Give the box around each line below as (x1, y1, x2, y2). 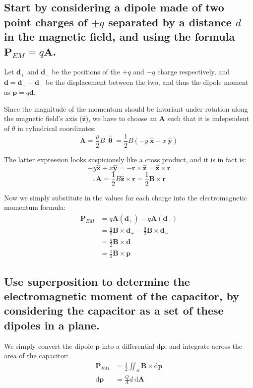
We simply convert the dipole (4, 340, 93, 351)
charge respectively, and (157, 66, 230, 77)
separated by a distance (108, 14, 232, 29)
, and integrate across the (165, 340, 242, 351)
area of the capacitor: (4, 350, 69, 361)
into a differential (102, 340, 155, 351)
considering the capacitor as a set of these (4, 303, 224, 318)
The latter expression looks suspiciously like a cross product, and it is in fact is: (4, 154, 246, 164)
